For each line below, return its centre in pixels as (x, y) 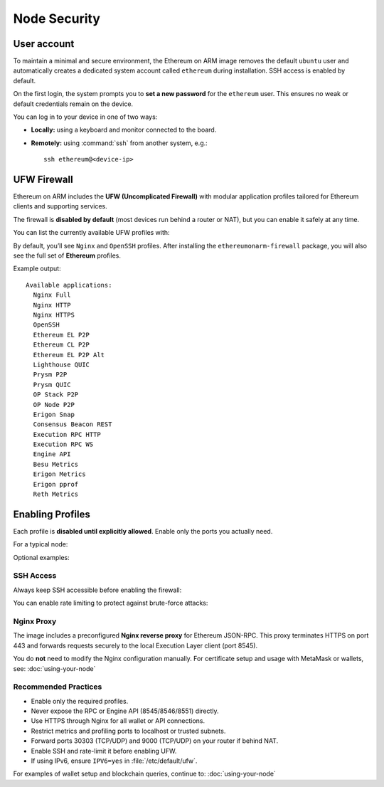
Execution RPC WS (63, 444)
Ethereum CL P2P (62, 345)
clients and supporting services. (60, 206)
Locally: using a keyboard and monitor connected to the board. (124, 130)
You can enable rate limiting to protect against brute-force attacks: (111, 603)
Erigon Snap (54, 414)
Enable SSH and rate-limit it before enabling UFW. (104, 751)
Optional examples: (42, 557)
